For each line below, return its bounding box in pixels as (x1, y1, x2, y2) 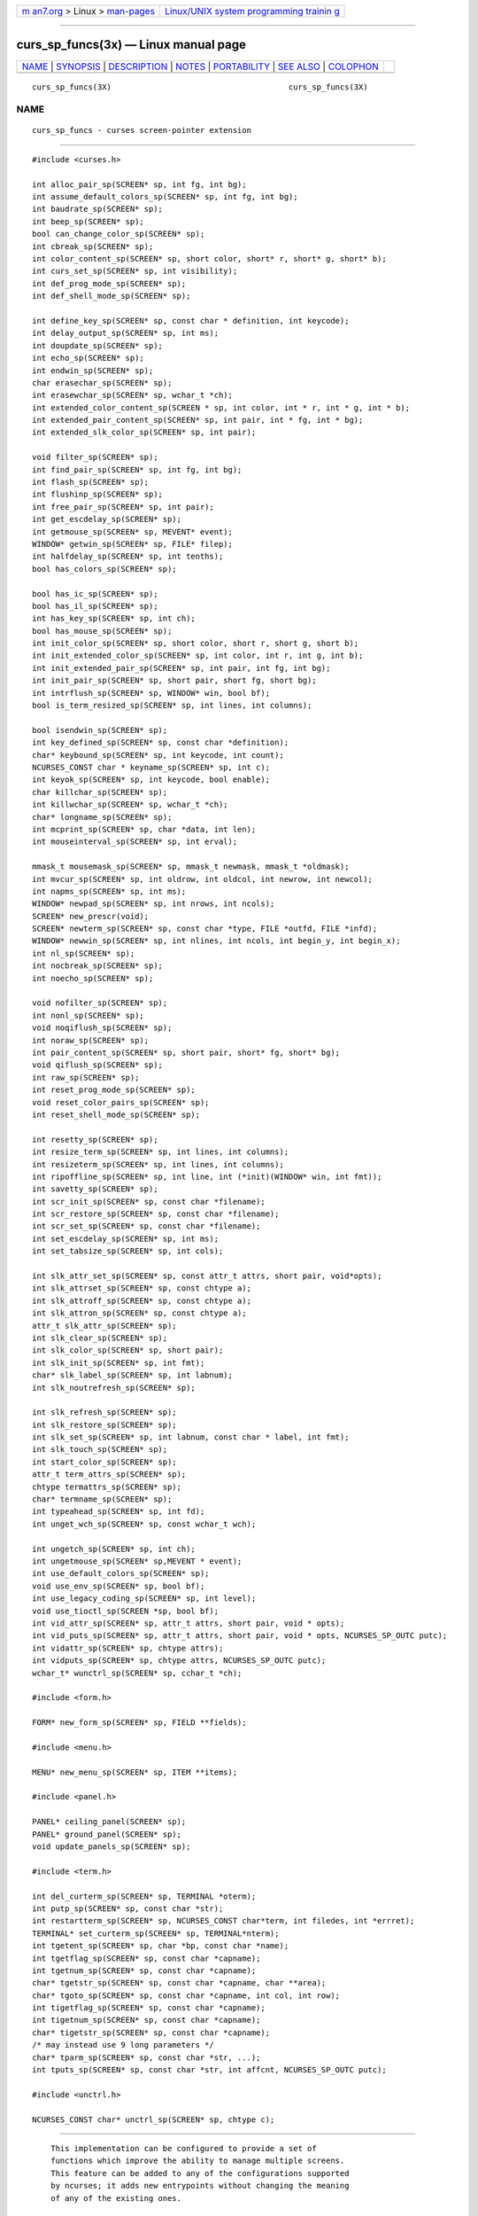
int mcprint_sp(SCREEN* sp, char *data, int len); (32, 824, 257, 834)
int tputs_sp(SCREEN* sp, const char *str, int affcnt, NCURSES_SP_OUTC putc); (32, 2065, 387, 2075)
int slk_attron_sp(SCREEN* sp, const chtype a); (32, 1308, 247, 1318)
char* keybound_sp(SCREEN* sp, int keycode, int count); (32, 750, 285, 760)
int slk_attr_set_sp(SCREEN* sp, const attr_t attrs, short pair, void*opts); (32, 1271, 382, 1281)
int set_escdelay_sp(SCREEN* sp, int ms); (32, 1233, 220, 1244)
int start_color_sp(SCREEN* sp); (32, 1456, 177, 1467)
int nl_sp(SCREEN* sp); (32, 948, 135, 958)
